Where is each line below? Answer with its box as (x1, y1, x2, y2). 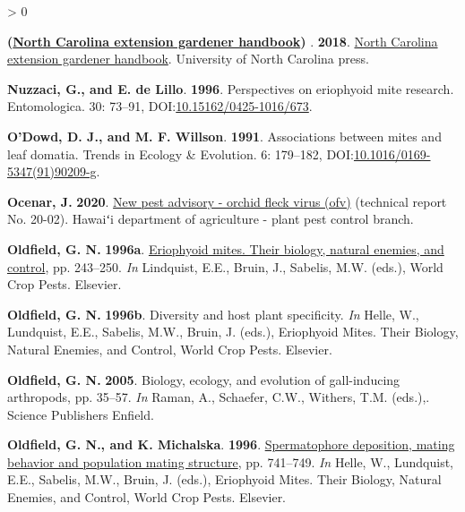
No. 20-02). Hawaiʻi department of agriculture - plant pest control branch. (7, 209, 414, 228)
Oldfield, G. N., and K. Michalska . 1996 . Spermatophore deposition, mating (7, 435, 455, 454)
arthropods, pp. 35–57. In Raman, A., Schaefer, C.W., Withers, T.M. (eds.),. (7, 388, 430, 406)
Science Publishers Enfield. (7, 405, 154, 423)
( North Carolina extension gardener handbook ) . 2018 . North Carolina (7, 31, 438, 50)
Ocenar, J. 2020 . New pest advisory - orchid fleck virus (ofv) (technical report (7, 192, 447, 210)
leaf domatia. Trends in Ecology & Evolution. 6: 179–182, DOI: (7, 144, 354, 163)
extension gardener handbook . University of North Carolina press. (7, 49, 369, 68)
